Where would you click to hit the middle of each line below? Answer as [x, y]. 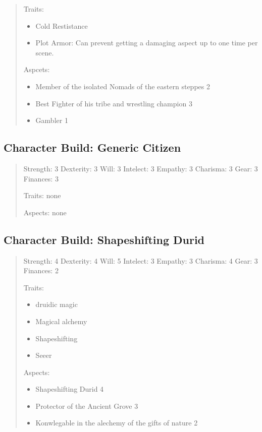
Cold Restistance [62, 25]
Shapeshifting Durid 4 [70, 389]
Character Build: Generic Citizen [92, 147]
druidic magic [57, 304]
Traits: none [42, 195]
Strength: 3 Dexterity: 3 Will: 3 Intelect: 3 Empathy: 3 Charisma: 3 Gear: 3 [141, 168]
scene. [45, 52]
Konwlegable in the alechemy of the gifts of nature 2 [117, 423]
